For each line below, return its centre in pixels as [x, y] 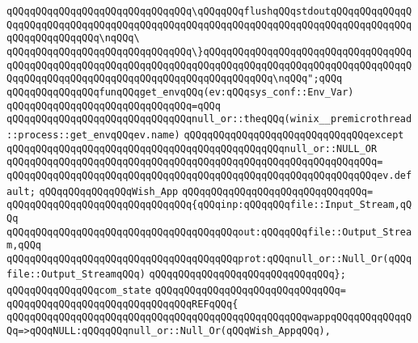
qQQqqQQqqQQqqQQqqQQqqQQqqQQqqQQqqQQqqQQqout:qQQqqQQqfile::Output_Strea [209, 232]
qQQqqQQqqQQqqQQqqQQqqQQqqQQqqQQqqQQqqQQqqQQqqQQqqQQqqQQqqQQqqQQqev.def [209, 175]
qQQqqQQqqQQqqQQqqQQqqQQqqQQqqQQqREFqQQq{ [122, 304]
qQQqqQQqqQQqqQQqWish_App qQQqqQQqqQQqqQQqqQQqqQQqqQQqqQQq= [206, 191]
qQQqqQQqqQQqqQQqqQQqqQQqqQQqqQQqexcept [294, 135]
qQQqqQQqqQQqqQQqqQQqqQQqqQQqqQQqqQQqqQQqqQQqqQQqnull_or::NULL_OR [192, 148]
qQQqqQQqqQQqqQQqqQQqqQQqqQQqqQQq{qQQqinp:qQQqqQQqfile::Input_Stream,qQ [209, 205]
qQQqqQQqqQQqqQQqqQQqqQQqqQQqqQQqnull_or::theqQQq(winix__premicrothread [209, 119]
